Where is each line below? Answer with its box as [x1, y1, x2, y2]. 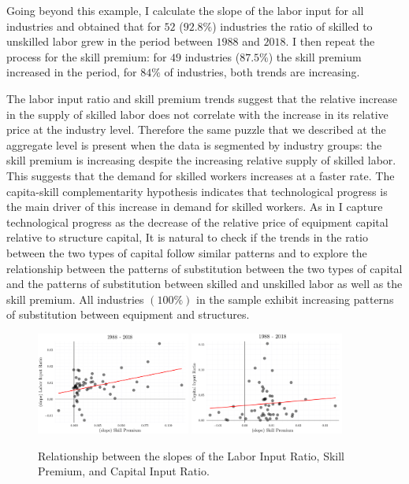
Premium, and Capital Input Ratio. [38, 463, 210, 479]
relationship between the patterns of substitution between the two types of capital [6, 260, 403, 276]
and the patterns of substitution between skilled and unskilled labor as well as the [6, 275, 403, 292]
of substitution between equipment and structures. [6, 306, 250, 323]
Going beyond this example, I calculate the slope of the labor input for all [6, 2, 364, 18]
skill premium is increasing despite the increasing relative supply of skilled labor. [6, 152, 396, 168]
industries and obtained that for [6, 17, 161, 34]
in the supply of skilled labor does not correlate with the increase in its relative [6, 105, 389, 122]
